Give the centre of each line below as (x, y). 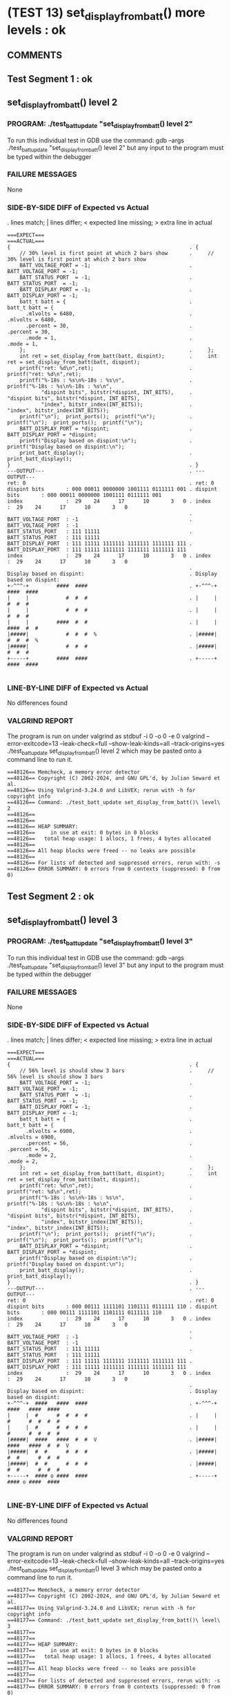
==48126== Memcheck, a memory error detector (73, 772)
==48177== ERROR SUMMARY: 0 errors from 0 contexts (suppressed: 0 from (114, 1687)
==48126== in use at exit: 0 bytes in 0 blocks (83, 833)
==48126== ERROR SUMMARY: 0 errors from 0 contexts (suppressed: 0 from (114, 869)
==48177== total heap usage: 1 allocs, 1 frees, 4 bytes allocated (109, 1656)
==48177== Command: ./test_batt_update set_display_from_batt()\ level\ (114, 1620)
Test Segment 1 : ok (50, 78)
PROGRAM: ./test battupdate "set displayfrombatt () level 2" (100, 124)
